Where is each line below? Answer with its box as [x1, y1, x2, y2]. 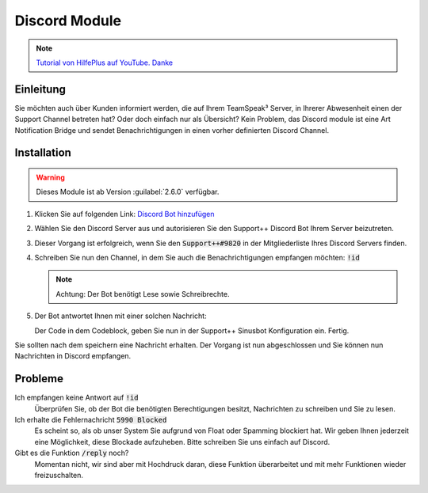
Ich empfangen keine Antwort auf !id [14, 393, 139, 403]
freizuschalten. [34, 470, 83, 480]
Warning [36, 173, 65, 182]
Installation [14, 146, 71, 160]
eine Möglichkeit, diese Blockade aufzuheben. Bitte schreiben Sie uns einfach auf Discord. [34, 437, 331, 446]
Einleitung [14, 82, 67, 96]
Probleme [14, 372, 63, 385]
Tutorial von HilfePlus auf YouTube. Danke [36, 58, 174, 67]
